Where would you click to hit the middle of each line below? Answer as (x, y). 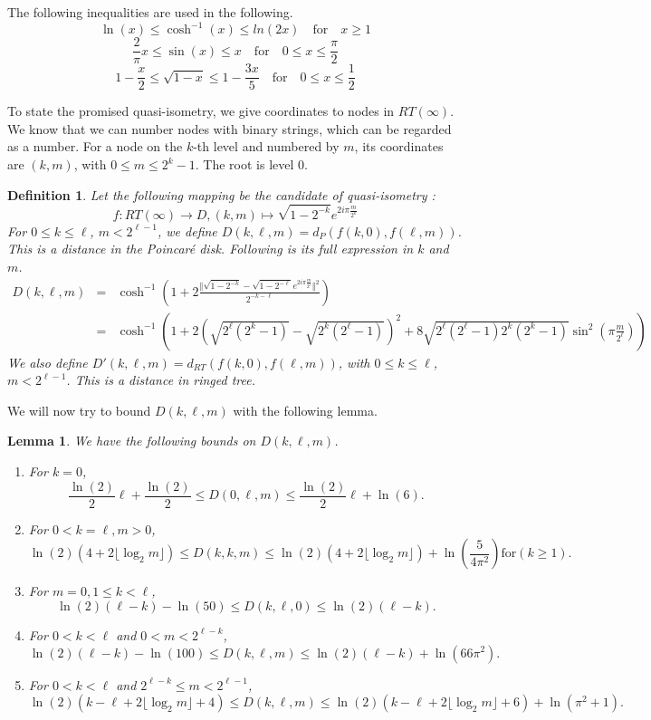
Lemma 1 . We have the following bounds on (132, 441)
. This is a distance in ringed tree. (161, 380)
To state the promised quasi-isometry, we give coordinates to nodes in (201, 111)
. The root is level (244, 164)
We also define (48, 362)
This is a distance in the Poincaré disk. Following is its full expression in (211, 249)
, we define (187, 230)
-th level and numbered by (266, 146)
